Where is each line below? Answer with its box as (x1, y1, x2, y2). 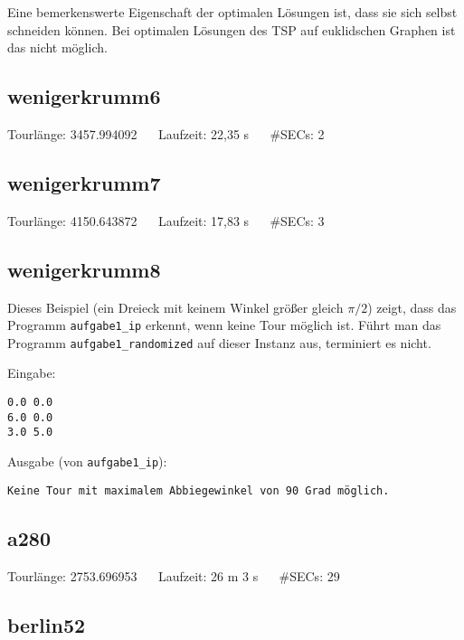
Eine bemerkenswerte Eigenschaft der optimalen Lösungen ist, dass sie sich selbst (7, 3, 458, 21)
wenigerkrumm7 (7, 168, 161, 196)
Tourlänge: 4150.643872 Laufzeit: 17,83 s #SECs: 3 (7, 211, 325, 230)
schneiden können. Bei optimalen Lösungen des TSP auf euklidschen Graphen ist (7, 20, 456, 39)
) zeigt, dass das (367, 297, 457, 316)
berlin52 (7, 610, 86, 638)
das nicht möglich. (7, 38, 108, 57)
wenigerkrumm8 (7, 255, 161, 283)
